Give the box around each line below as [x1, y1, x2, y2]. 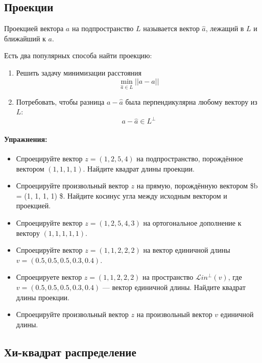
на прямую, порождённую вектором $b [136, 180, 258, 191]
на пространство [142, 272, 194, 282]
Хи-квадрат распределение [4, 344, 136, 359]
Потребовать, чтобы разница [16, 96, 105, 107]
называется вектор [143, 23, 200, 34]
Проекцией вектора [4, 23, 64, 34]
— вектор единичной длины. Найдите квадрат [102, 282, 246, 292]
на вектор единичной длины [143, 245, 230, 255]
